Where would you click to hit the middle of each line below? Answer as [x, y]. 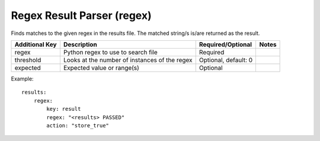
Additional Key [36, 44]
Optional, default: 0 [226, 60]
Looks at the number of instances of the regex [128, 60]
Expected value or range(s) [101, 68]
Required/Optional [225, 44]
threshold [28, 60]
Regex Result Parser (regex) [81, 15]
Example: [22, 78]
